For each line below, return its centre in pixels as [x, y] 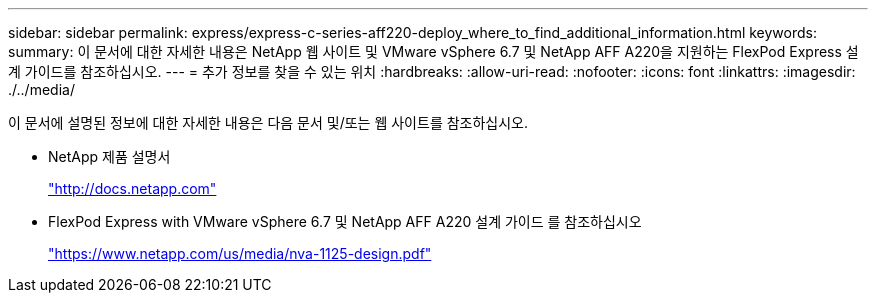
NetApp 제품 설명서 [109, 156]
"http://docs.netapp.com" [132, 188]
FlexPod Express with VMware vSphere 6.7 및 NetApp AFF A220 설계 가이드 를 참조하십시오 [345, 221]
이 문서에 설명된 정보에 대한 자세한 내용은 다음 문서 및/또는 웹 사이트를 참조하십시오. [268, 122]
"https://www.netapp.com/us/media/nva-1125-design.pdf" [240, 253]
